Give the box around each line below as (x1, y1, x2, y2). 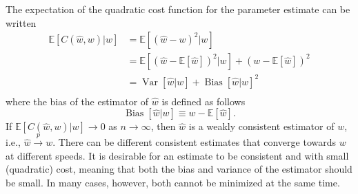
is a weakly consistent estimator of (188, 119, 335, 133)
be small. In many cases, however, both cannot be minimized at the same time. (6, 175, 340, 189)
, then (150, 119, 176, 133)
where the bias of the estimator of (6, 94, 149, 108)
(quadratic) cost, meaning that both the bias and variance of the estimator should (6, 162, 352, 176)
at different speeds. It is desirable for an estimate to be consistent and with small (6, 148, 349, 162)
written (6, 15, 37, 30)
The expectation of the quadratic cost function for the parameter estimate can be (6, 2, 350, 16)
